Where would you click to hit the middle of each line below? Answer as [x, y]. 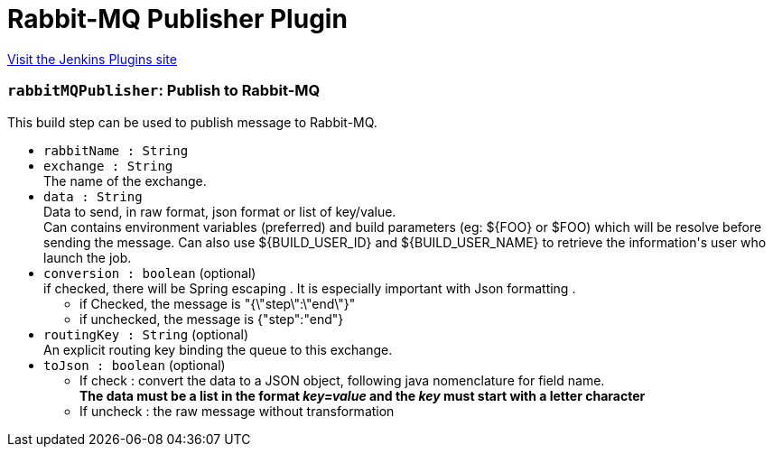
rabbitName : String [116, 150]
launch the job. [88, 257]
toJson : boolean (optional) [135, 365]
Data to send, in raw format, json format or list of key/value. [220, 211]
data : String [93, 196]
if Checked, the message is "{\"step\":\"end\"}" [218, 303]
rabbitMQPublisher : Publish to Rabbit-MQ [164, 91]
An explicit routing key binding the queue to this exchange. [218, 349]
